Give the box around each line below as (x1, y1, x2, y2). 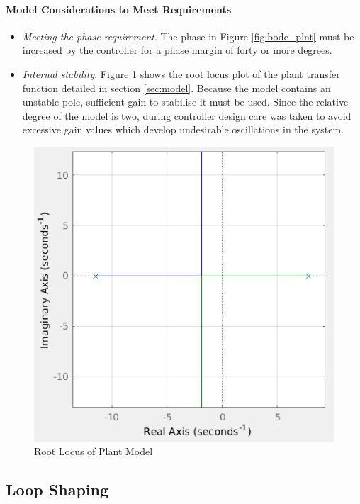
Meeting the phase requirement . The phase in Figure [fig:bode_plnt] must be (22, 28, 354, 43)
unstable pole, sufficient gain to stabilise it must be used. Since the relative (22, 94, 349, 109)
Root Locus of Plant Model (34, 444, 153, 459)
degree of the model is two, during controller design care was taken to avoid (22, 108, 351, 123)
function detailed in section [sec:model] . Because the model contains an (22, 80, 331, 95)
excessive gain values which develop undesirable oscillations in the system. (22, 122, 344, 137)
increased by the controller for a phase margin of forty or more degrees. (22, 43, 332, 57)
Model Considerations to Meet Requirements (6, 1, 232, 16)
